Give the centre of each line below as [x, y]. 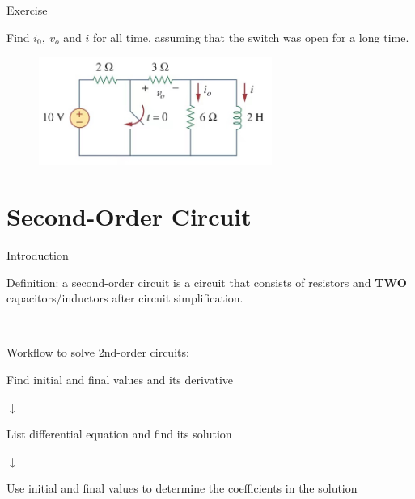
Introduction [38, 255]
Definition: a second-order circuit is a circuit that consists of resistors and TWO [207, 282]
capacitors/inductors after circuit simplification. [125, 298]
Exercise [27, 10]
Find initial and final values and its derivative [120, 379]
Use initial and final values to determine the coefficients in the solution [182, 488]
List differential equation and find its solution [119, 434]
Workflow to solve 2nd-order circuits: [98, 352]
